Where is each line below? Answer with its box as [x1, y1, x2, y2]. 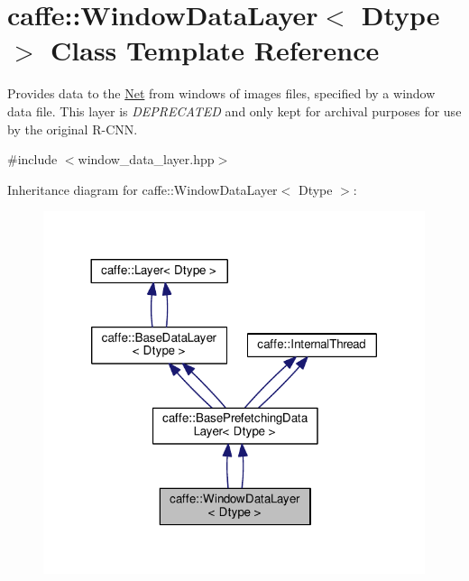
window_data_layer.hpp [78, 150, 215, 169]
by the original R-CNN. [7, 119, 138, 138]
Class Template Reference [51, 32, 380, 69]
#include [7, 150, 58, 169]
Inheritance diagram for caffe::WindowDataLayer [7, 180, 278, 198]
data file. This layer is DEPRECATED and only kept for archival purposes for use [7, 101, 462, 120]
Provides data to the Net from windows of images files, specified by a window [7, 84, 436, 103]
